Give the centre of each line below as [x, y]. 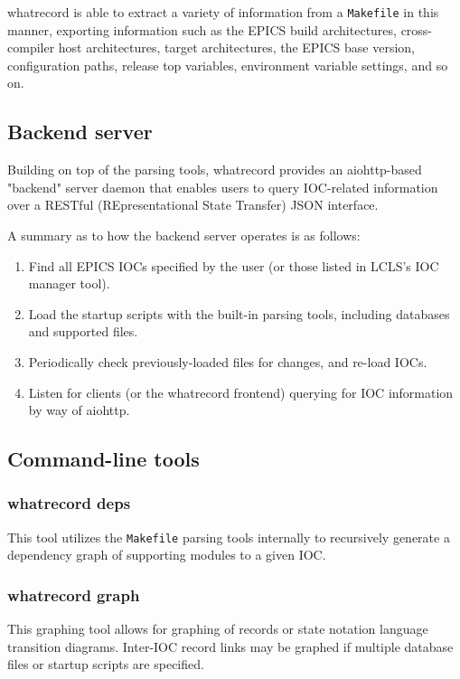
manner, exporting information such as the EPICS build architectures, [202, 29]
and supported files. [83, 331]
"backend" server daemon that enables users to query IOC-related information [223, 187]
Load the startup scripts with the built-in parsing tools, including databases [239, 313]
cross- [417, 29]
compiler [31, 47]
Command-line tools [103, 459]
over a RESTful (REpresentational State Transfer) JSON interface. [193, 205]
